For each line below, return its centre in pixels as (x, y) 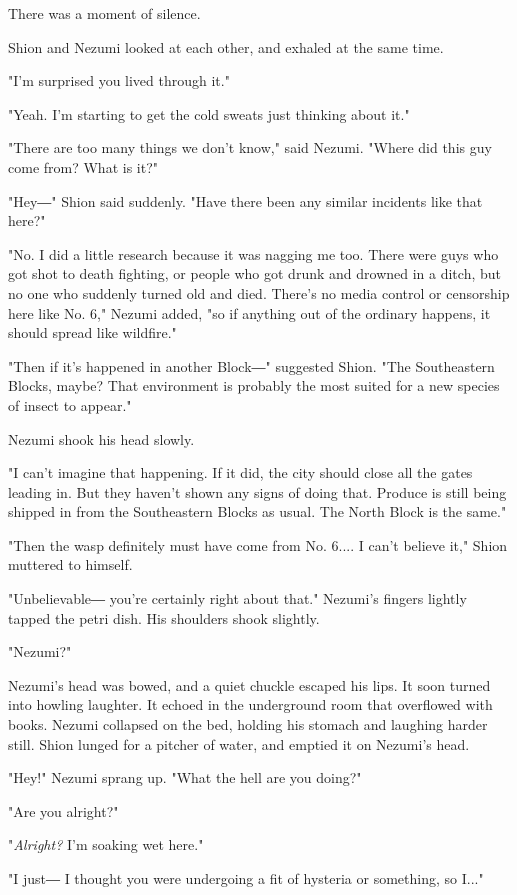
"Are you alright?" (63, 810)
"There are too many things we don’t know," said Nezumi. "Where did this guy (250, 147)
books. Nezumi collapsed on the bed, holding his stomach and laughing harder (248, 724)
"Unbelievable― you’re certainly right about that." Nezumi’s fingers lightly (237, 598)
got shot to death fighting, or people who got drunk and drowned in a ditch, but (254, 273)
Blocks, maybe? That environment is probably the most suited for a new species (254, 385)
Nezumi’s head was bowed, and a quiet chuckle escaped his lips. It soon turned (249, 684)
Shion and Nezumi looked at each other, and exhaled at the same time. (226, 46)
